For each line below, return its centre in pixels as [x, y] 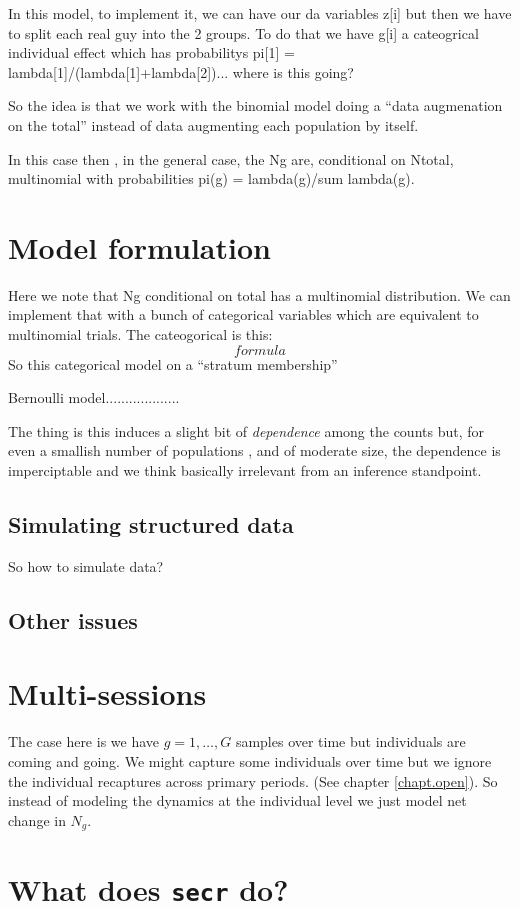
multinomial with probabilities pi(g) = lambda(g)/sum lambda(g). [211, 178]
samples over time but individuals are [350, 741]
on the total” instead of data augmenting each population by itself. [213, 124]
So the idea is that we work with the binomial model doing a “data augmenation [255, 105]
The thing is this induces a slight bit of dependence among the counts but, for [246, 430]
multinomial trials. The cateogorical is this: [140, 334]
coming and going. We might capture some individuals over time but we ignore [250, 760]
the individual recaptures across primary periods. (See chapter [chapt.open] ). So [253, 780]
